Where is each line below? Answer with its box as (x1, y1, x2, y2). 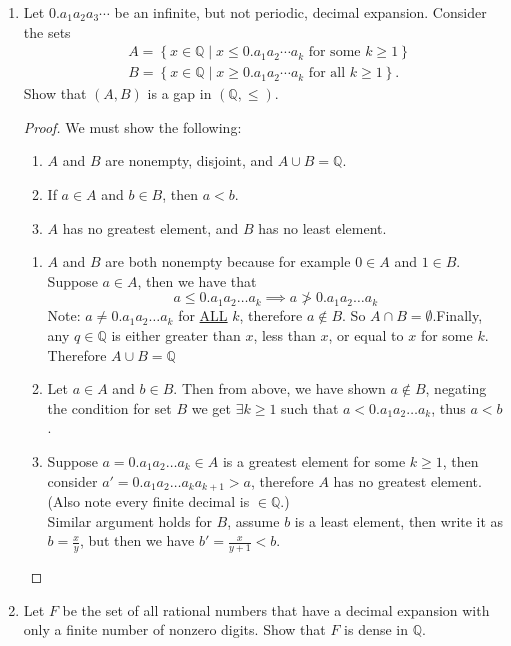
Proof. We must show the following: (23, 116, 242, 137)
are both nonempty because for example (105, 251, 351, 272)
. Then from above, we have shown (173, 378, 386, 399)
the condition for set (47, 397, 172, 418)
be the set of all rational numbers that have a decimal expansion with (62, 599, 490, 620)
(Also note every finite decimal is (47, 491, 250, 512)
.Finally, (432, 305, 483, 326)
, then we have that (137, 270, 257, 291)
